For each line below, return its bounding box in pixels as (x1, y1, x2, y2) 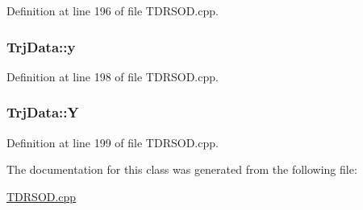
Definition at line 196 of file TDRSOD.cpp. (6, 2, 219, 19)
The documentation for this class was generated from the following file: (6, 161, 357, 178)
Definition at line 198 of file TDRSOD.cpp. (6, 68, 219, 84)
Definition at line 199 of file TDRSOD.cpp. (6, 134, 219, 150)
